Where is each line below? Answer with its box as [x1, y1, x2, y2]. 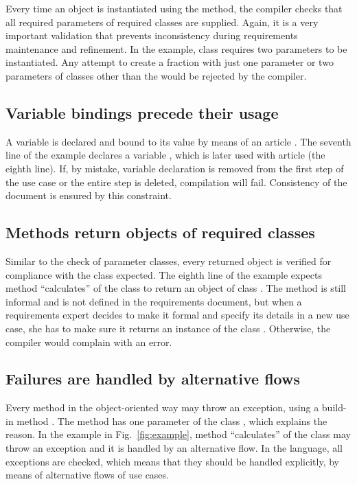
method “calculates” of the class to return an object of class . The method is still [5, 281, 347, 295]
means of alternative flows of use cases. [5, 468, 169, 482]
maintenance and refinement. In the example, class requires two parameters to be [5, 41, 347, 56]
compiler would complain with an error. [5, 334, 172, 349]
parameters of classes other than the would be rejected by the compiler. [5, 68, 307, 82]
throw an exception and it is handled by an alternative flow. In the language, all [5, 441, 343, 455]
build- [321, 400, 347, 415]
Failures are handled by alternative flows [5, 368, 300, 389]
